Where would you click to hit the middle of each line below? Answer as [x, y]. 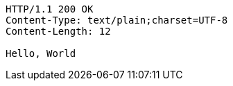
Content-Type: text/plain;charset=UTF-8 [117, 20]
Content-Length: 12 [58, 31]
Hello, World [41, 53]
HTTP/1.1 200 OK [50, 9]
